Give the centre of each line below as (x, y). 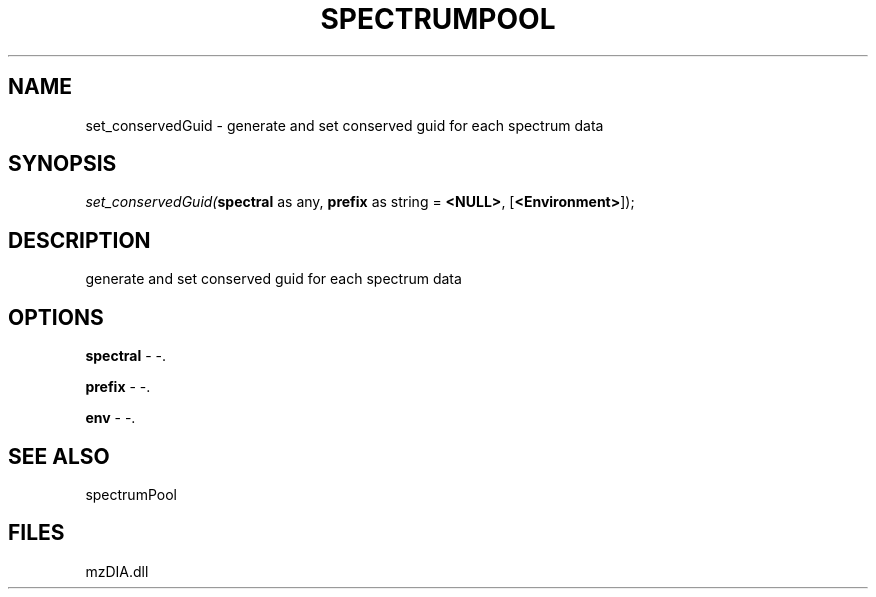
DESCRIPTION (79, 240)
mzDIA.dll (117, 571)
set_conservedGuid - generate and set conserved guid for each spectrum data (344, 125)
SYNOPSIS (62, 164)
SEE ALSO (59, 456)
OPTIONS (56, 317)
